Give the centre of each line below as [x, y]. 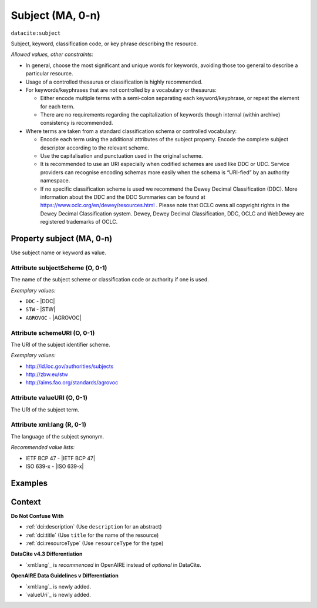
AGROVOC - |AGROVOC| [53, 317]
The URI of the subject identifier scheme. [60, 344]
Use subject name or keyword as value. [59, 252]
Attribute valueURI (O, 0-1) [49, 398]
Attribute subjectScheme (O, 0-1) [59, 268]
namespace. [55, 181]
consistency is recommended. [77, 123]
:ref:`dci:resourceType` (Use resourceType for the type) [95, 543]
